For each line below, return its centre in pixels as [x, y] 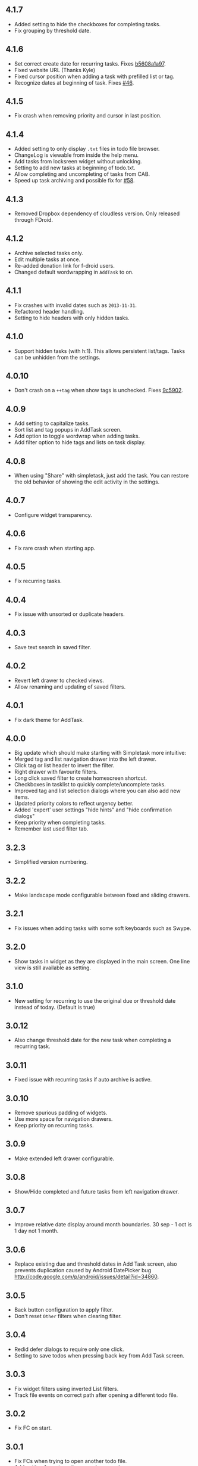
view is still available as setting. [53, 968]
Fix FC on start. [33, 1428]
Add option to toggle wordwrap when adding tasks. [77, 436]
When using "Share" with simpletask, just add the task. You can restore [101, 475]
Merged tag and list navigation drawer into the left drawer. [85, 759]
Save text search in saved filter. [53, 647]
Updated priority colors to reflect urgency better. [74, 804]
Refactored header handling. [49, 311]
